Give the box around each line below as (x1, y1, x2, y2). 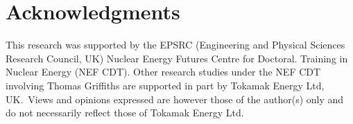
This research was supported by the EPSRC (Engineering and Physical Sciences (6, 37, 345, 52)
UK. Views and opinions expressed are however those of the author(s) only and (6, 91, 344, 106)
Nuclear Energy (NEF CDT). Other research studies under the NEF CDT (6, 64, 321, 79)
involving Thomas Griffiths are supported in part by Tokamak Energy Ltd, (6, 78, 325, 92)
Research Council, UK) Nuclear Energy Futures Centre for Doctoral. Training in (6, 51, 348, 65)
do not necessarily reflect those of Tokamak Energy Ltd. (6, 105, 244, 120)
